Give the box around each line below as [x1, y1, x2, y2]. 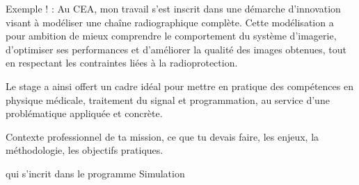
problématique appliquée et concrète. [6, 106, 163, 121]
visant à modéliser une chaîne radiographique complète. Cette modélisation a [6, 15, 334, 29]
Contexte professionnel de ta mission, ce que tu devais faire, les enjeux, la [6, 129, 319, 143]
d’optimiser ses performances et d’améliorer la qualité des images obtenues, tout [6, 42, 346, 56]
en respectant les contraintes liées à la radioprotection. [6, 55, 238, 70]
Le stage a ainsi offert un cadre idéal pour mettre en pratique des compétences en [6, 78, 353, 93]
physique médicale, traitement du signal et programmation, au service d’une [6, 92, 330, 107]
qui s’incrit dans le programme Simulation [6, 166, 185, 180]
